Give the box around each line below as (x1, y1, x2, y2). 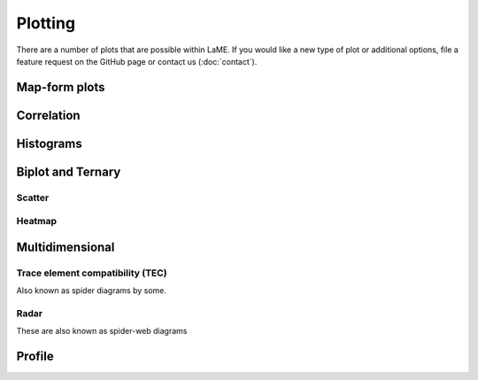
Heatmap (16, 215, 58, 228)
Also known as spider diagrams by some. (16, 285, 167, 296)
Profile (16, 349, 54, 364)
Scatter (16, 191, 50, 204)
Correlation (16, 107, 81, 123)
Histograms (16, 136, 83, 151)
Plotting (16, 13, 75, 33)
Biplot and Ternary (16, 164, 121, 179)
